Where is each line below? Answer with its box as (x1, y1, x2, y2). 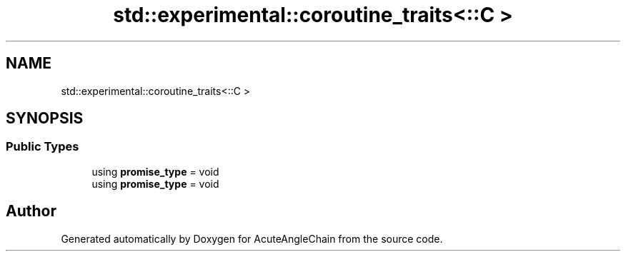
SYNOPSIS (6, 109, 84, 128)
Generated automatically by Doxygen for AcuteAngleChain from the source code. (61, 232, 443, 245)
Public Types (6, 139, 79, 154)
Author (6, 202, 56, 221)
